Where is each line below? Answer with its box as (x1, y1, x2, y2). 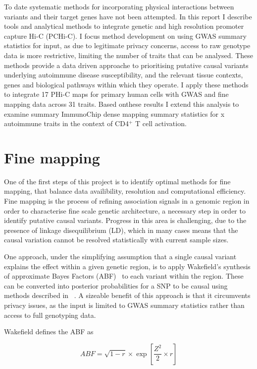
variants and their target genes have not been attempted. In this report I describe (4, 11, 252, 21)
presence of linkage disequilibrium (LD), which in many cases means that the (4, 224, 238, 235)
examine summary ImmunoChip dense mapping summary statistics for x (4, 108, 225, 119)
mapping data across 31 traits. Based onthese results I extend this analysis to (4, 98, 239, 109)
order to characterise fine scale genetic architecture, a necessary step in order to (4, 205, 246, 216)
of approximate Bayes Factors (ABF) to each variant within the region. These (4, 271, 244, 281)
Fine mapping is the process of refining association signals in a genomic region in (4, 196, 250, 206)
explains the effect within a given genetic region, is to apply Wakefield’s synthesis (4, 261, 251, 271)
